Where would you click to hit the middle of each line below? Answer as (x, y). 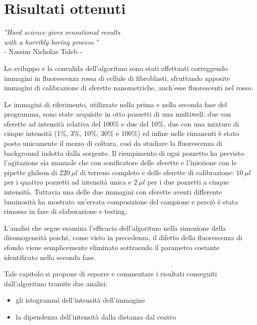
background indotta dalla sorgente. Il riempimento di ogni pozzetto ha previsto (124, 153)
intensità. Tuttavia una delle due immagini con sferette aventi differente (113, 192)
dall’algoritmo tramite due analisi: (56, 283)
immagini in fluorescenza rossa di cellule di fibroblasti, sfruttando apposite (117, 78)
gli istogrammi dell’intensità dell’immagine (80, 300)
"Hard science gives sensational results (62, 32)
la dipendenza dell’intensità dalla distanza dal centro (96, 316)
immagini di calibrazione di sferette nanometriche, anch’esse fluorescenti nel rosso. (129, 88)
